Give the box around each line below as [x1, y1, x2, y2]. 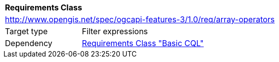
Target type [5, 26, 48, 36]
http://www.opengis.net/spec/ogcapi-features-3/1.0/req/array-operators [5, 14, 275, 24]
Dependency [5, 38, 52, 48]
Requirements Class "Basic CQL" [82, 38, 204, 48]
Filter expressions [82, 26, 148, 36]
